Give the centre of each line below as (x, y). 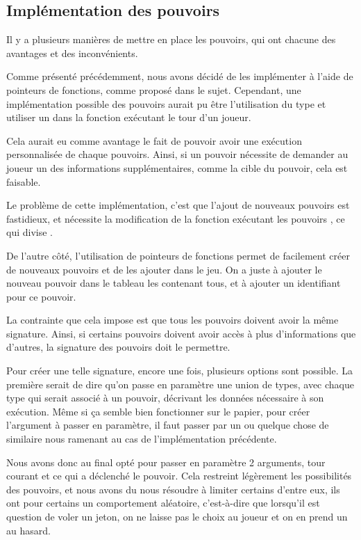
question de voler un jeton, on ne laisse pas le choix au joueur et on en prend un (177, 517)
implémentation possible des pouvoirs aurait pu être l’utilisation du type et (166, 103)
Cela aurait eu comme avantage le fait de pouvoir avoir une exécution (154, 140)
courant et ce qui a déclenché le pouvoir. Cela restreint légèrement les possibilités (179, 476)
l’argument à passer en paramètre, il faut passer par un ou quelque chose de (168, 425)
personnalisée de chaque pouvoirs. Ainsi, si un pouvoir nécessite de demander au (177, 154)
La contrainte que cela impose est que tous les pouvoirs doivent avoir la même (173, 320)
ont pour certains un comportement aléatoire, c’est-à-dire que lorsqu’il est (163, 503)
